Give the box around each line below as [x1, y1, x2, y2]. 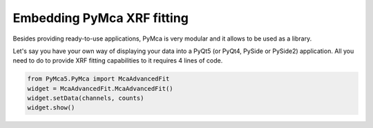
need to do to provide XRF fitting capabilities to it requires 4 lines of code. [12, 56, 223, 65]
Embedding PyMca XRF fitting [12, 10, 189, 25]
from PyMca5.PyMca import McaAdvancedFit [27, 75, 170, 83]
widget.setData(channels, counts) [27, 94, 144, 103]
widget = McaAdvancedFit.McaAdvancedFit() [27, 85, 173, 92]
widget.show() [27, 104, 75, 111]
